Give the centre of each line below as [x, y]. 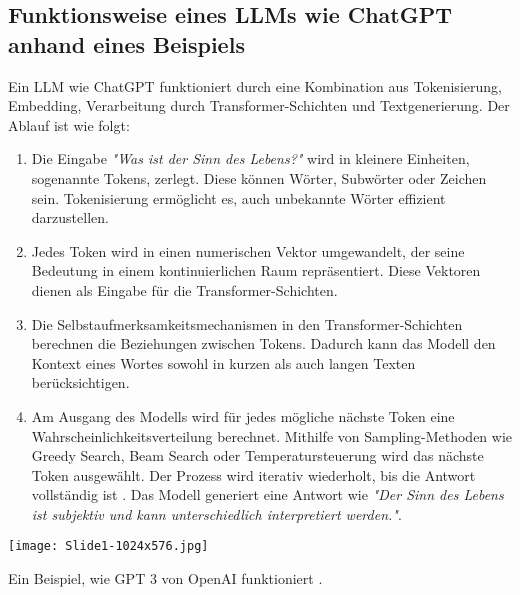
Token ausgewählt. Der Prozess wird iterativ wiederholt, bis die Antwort [253, 474]
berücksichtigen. [80, 382]
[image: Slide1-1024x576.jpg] [108, 546]
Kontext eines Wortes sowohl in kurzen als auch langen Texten [223, 362]
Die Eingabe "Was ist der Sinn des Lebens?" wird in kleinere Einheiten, [250, 158]
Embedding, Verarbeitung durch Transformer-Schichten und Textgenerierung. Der [259, 105]
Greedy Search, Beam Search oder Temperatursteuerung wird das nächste [257, 455]
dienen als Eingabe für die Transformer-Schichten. [184, 289]
